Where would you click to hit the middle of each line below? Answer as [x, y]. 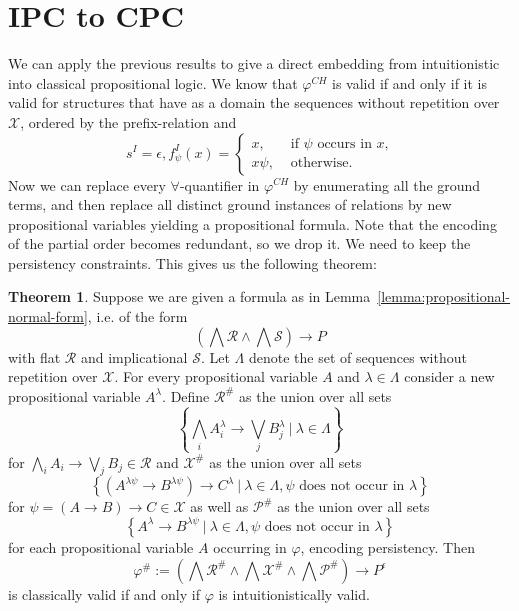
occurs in [344, 143]
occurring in [250, 546]
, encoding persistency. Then [388, 546]
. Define [186, 395]
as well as [219, 506]
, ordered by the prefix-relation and [128, 121]
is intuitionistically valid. [294, 593]
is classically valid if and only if [104, 593]
